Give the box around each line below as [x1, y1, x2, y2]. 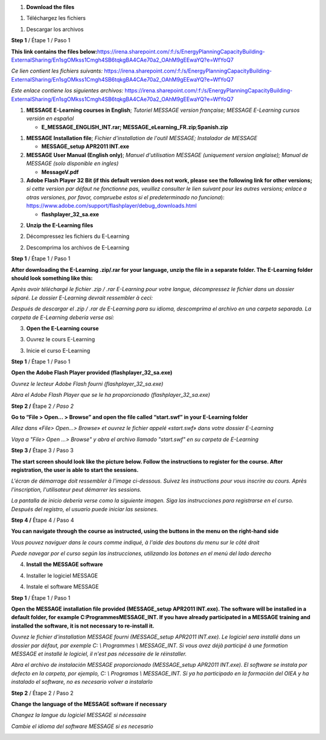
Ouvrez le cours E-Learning [26, 336, 95, 343]
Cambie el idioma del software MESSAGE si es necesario [11, 722, 153, 730]
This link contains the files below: [11, 48, 98, 55]
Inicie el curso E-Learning [26, 347, 91, 354]
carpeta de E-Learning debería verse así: [11, 314, 115, 321]
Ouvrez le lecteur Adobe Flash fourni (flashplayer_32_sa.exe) [11, 380, 164, 387]
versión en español [26, 115, 74, 122]
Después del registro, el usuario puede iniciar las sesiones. [11, 505, 158, 513]
